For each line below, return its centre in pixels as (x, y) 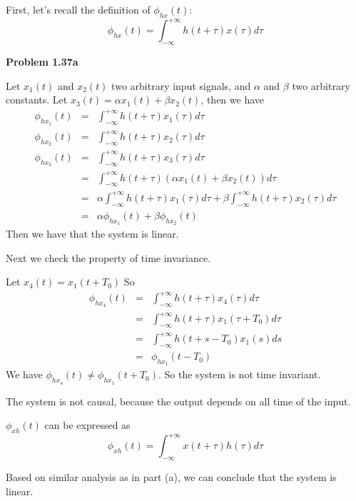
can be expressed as (87, 425)
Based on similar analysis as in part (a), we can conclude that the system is (171, 477)
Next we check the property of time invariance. (108, 257)
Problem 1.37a (42, 62)
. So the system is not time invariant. (240, 374)
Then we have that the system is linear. (92, 233)
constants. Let (37, 100)
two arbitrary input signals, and (181, 85)
